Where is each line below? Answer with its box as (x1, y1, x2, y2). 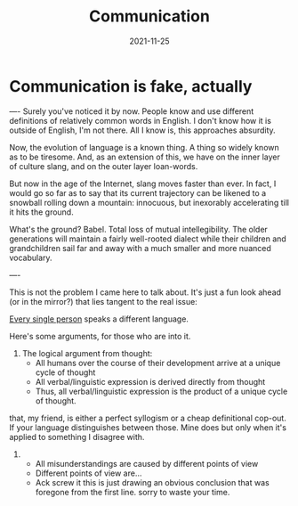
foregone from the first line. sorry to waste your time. (35, 486, 230, 497)
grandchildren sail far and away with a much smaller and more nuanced (9, 242, 271, 253)
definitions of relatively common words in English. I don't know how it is (9, 115, 271, 126)
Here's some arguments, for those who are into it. (9, 331, 191, 341)
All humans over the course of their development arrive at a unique (35, 357, 281, 368)
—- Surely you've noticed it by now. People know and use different (9, 105, 254, 117)
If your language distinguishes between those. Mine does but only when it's (9, 421, 287, 433)
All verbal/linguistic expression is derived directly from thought (35, 376, 266, 387)
